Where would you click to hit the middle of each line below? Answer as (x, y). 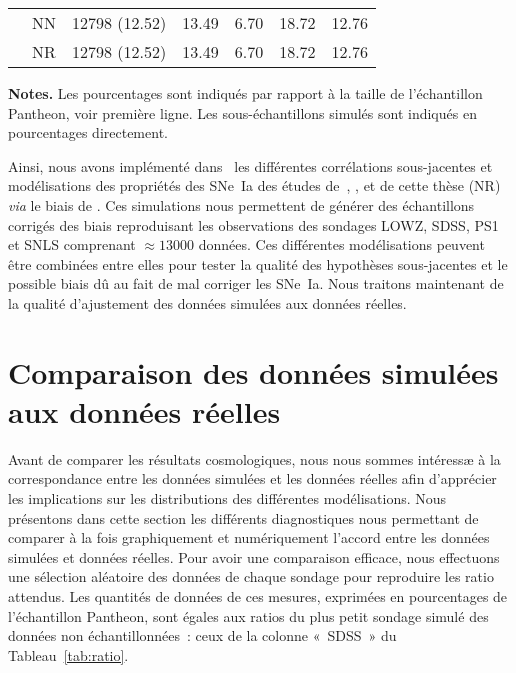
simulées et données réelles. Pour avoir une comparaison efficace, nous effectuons (254, 556)
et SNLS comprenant (72, 244)
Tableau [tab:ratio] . (68, 654)
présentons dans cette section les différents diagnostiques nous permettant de (243, 517)
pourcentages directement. (88, 132)
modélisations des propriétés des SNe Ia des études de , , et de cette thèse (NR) (254, 185)
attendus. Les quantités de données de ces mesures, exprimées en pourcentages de (258, 596)
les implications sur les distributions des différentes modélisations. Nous (227, 498)
